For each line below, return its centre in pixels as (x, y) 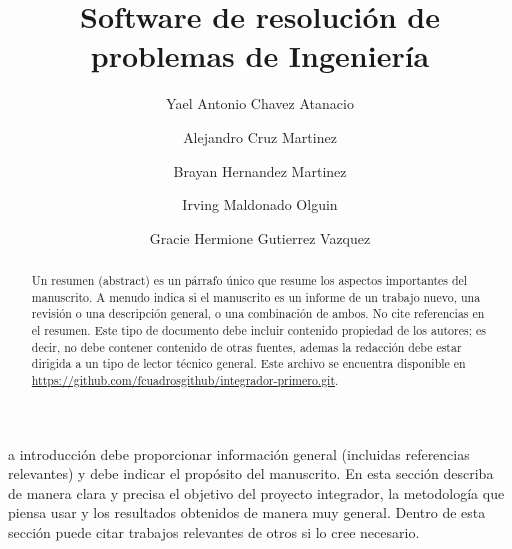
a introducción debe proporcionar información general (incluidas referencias (239, 453)
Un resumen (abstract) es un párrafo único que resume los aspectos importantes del (249, 280)
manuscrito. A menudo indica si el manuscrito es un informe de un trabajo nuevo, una (256, 296)
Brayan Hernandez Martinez (260, 170)
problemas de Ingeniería (260, 55)
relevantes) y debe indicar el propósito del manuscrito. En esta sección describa (251, 473)
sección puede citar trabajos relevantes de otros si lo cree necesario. (214, 532)
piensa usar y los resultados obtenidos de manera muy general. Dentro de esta (247, 512)
